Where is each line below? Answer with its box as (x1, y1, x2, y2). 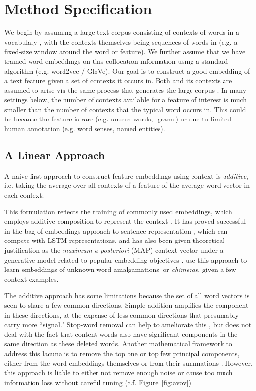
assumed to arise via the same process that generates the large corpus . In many (4, 85, 247, 95)
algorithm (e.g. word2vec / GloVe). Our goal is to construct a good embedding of (4, 65, 250, 76)
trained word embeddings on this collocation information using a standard (4, 56, 228, 66)
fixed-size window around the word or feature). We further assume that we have (4, 46, 246, 57)
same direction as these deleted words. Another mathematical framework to (4, 338, 232, 349)
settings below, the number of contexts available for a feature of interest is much (4, 94, 247, 105)
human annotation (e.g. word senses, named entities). (4, 123, 165, 134)
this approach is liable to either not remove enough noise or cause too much (4, 367, 233, 378)
